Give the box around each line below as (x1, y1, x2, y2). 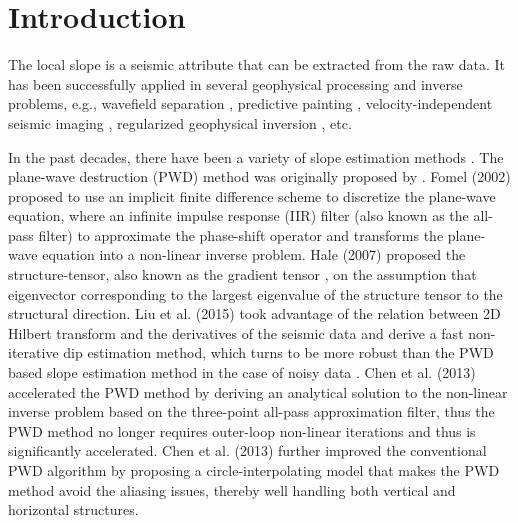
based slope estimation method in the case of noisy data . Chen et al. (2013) (8, 362, 476, 383)
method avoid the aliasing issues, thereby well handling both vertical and (8, 479, 456, 500)
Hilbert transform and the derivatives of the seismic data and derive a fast (8, 322, 464, 343)
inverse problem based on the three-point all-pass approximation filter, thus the (8, 401, 495, 422)
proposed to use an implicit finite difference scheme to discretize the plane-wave (8, 185, 496, 206)
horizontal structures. (8, 499, 139, 520)
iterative (8, 342, 59, 363)
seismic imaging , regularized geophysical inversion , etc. (8, 112, 352, 133)
